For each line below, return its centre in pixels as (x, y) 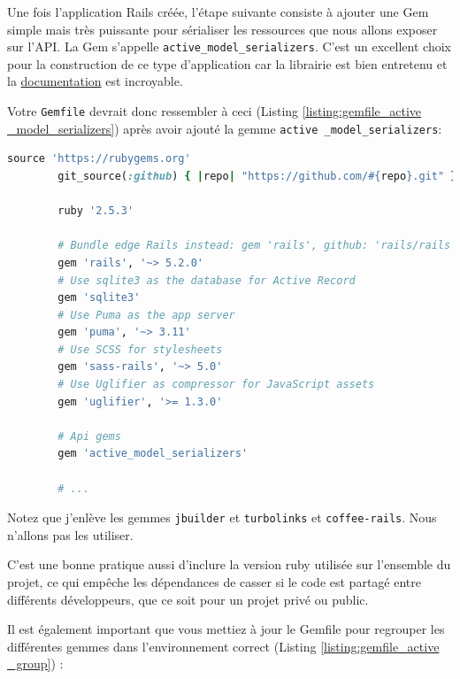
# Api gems (89, 436)
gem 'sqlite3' (99, 298)
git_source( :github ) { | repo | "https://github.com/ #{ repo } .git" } (257, 176)
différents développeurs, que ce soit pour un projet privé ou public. (188, 599)
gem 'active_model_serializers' (153, 454)
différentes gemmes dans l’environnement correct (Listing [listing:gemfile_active (223, 646)
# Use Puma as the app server (146, 315)
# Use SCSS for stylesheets (140, 349)
